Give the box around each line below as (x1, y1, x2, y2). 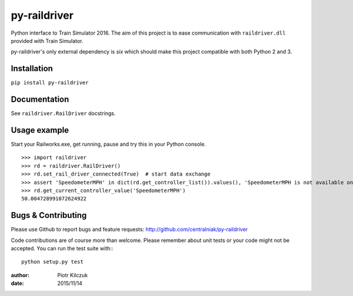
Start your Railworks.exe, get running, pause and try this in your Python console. (11, 141, 206, 148)
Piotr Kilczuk (57, 271, 88, 278)
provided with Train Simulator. (11, 37, 84, 44)
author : (11, 271, 29, 278)
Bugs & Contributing (11, 210, 87, 220)
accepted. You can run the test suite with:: (11, 245, 114, 252)
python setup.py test (21, 258, 84, 265)
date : (11, 280, 24, 287)
